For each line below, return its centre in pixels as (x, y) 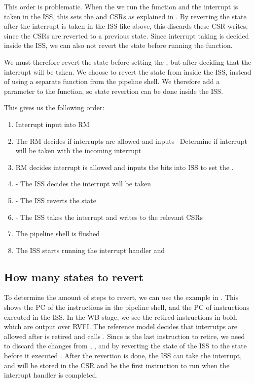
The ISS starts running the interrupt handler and (90, 250)
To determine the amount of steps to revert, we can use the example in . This (121, 297)
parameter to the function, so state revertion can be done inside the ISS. (114, 91)
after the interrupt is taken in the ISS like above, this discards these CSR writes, (126, 26)
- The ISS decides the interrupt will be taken (83, 184)
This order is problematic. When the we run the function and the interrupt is (121, 6)
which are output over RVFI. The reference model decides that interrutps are (121, 326)
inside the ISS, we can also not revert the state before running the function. (118, 45)
